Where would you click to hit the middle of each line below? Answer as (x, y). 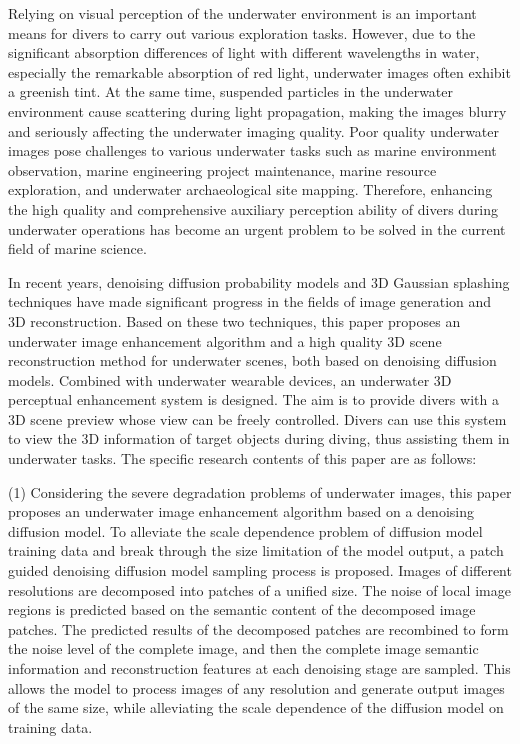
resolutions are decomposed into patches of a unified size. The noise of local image (259, 589)
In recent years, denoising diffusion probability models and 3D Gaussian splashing (259, 281)
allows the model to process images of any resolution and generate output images (256, 687)
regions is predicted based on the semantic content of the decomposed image (242, 609)
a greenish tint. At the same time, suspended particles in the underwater (231, 91)
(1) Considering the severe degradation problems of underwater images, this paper (260, 491)
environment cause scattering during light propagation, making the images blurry (257, 110)
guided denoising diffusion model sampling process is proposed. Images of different (260, 570)
